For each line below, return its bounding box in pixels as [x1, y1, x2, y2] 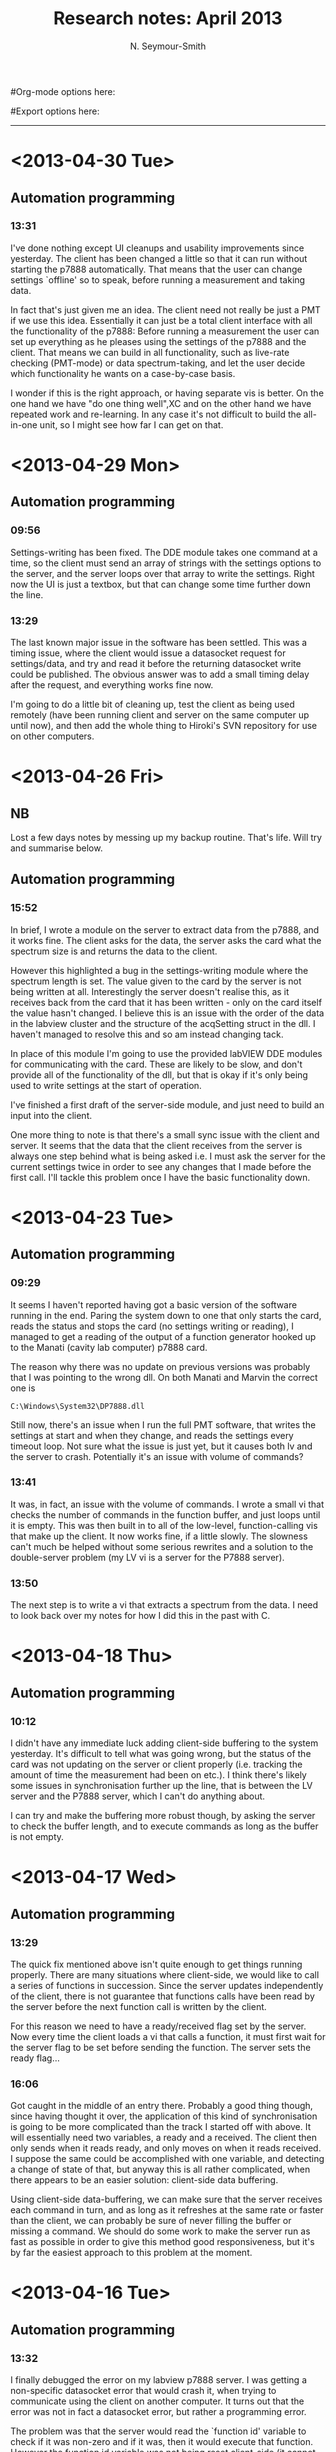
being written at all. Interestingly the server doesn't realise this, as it [10, 985, 290, 997]
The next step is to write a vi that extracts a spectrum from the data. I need [10, 1599, 319, 1611]
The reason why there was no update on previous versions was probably [10, 1360, 311, 1372]
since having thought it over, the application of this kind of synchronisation [10, 2110, 318, 2122]
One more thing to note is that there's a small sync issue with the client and [10, 1128, 320, 1141]
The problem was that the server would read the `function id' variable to [10, 2425, 307, 2437]
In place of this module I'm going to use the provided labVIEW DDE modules [10, 1047, 323, 1059]
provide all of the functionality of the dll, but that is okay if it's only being [10, 1068, 308, 1081]
